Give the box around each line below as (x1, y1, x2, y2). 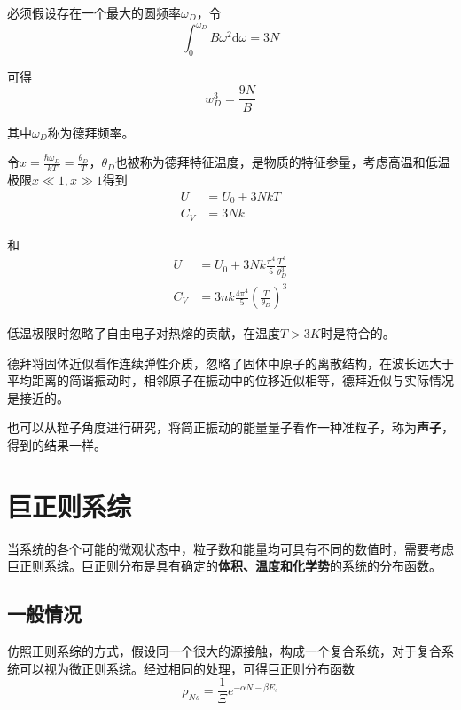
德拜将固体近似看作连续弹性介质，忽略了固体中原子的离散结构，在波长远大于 (7, 353, 454, 372)
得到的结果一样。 (7, 436, 106, 454)
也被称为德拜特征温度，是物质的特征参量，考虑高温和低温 (114, 153, 450, 171)
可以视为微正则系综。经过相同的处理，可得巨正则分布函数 (19, 659, 355, 677)
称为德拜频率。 (47, 122, 135, 141)
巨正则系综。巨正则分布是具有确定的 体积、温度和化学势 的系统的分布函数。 (7, 556, 441, 575)
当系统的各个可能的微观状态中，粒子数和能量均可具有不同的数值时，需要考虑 (7, 539, 454, 557)
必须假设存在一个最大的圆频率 (7, 4, 181, 21)
